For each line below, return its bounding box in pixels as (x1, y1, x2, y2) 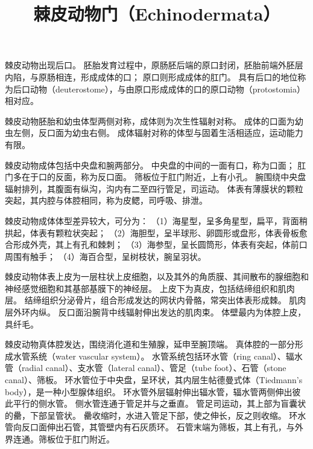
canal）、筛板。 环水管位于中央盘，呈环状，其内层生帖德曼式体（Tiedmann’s (5, 373, 303, 386)
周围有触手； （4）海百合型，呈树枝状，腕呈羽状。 (5, 250, 206, 262)
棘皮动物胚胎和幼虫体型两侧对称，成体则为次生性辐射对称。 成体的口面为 (5, 114, 295, 127)
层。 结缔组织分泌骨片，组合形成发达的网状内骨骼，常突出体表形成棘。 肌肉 (5, 294, 306, 306)
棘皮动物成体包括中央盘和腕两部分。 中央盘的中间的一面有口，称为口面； (5, 158, 295, 171)
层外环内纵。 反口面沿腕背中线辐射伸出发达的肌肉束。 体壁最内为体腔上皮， (5, 306, 306, 318)
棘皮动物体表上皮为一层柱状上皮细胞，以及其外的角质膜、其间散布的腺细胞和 (5, 270, 309, 283)
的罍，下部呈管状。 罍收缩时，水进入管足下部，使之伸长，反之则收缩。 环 (5, 409, 298, 421)
